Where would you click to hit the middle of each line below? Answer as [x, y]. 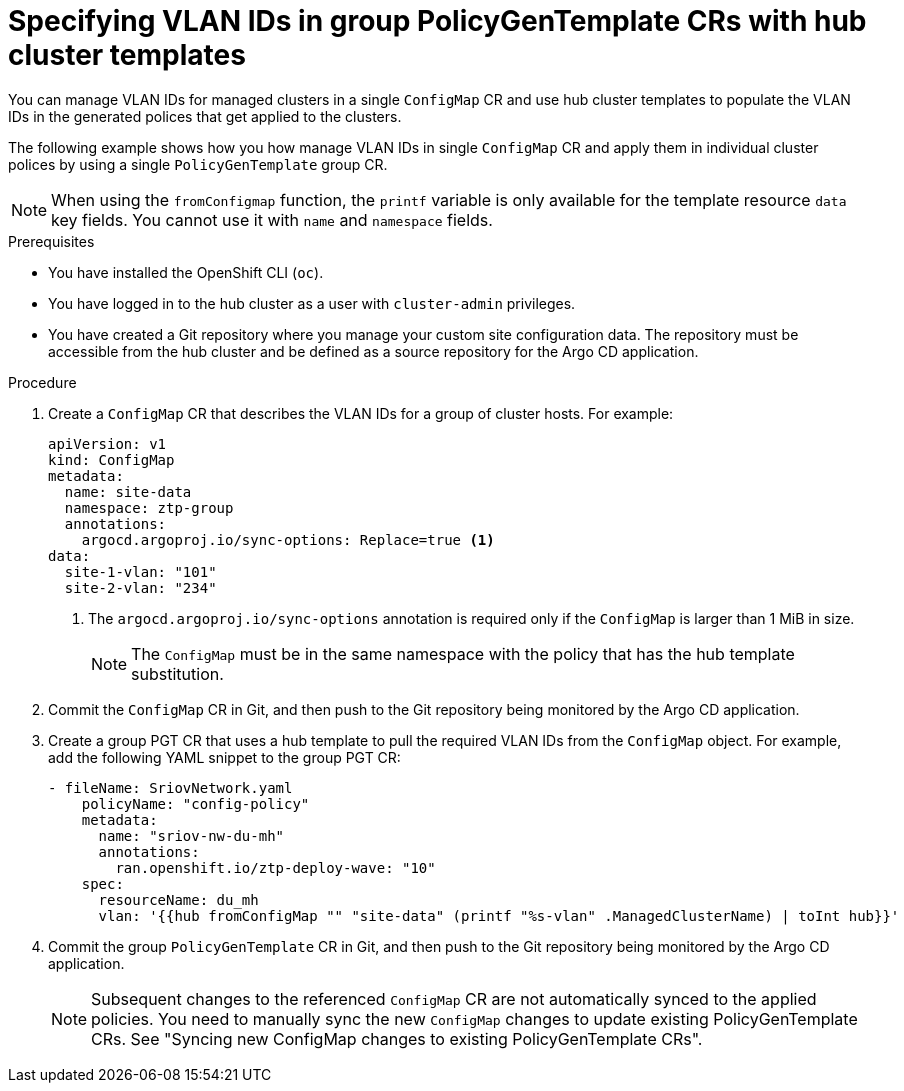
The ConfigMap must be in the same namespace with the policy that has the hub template [463, 653]
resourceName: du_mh [178, 899]
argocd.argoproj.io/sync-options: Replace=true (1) [288, 539]
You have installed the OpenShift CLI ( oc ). [186, 272]
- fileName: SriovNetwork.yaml [170, 787]
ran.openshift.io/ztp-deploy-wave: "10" [275, 867]
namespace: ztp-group [149, 507]
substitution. [177, 673]
